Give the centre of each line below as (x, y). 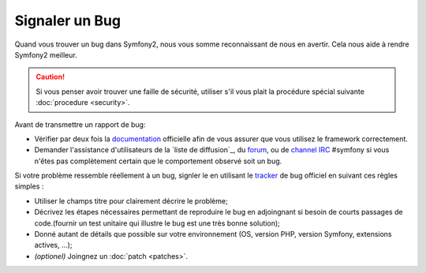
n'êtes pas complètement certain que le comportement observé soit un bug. (158, 161)
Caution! (50, 77)
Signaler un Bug (68, 21)
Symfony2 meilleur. (46, 54)
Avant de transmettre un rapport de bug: (80, 124)
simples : (29, 186)
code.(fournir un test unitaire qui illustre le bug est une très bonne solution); (157, 223)
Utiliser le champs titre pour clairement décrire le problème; (131, 200)
